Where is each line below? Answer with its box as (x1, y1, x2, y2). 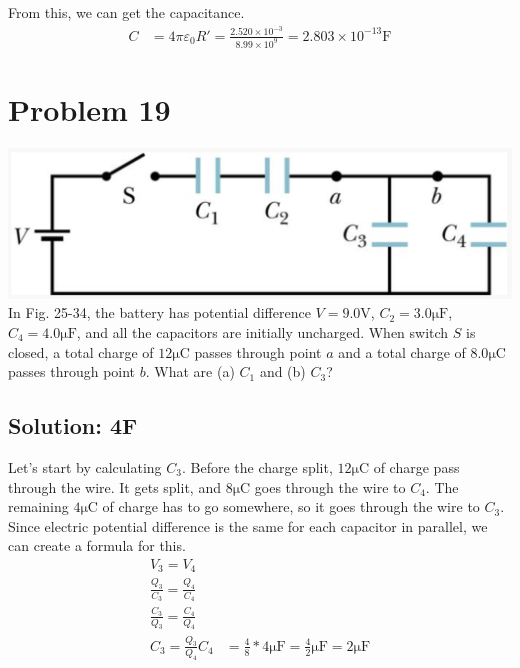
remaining (8, 496, 69, 517)
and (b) (259, 361, 306, 382)
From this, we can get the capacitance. (8, 2, 245, 22)
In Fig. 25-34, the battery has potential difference (8, 302, 311, 323)
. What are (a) (145, 361, 235, 382)
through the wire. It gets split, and (8, 476, 221, 497)
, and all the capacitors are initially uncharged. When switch (76, 321, 449, 342)
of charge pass (373, 456, 460, 477)
